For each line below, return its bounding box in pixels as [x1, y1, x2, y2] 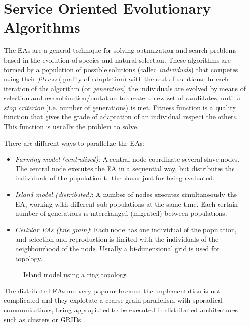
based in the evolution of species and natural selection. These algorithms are [4, 54, 231, 65]
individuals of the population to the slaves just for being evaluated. [15, 173, 215, 183]
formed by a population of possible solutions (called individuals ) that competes [4, 64, 238, 74]
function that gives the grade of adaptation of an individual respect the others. [4, 112, 238, 122]
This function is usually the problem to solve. [4, 121, 139, 131]
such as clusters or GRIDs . [4, 314, 85, 324]
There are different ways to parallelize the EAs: [4, 137, 144, 147]
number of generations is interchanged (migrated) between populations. [15, 208, 227, 218]
